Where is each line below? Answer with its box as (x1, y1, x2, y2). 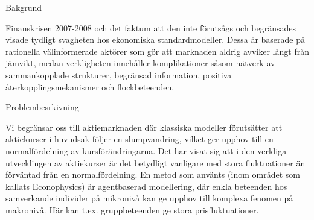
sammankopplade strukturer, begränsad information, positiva (5, 68, 232, 81)
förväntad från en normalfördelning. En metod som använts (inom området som (5, 168, 300, 181)
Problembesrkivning (5, 101, 79, 113)
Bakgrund (5, 1, 42, 13)
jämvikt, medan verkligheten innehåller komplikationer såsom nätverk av (5, 57, 275, 69)
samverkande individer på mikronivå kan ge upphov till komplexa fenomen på (5, 192, 293, 204)
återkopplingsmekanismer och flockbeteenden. (5, 80, 175, 93)
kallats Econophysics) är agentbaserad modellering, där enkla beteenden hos (5, 180, 287, 192)
